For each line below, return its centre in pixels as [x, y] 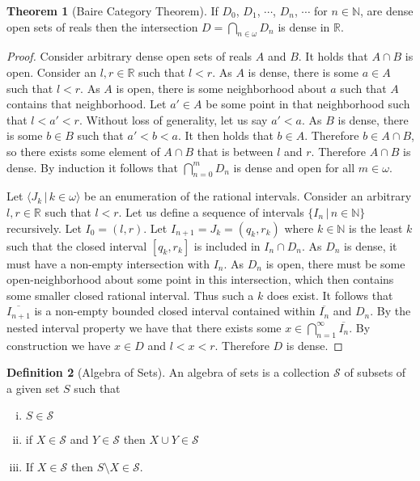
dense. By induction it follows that [92, 167]
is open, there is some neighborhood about [221, 88]
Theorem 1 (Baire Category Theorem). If [112, 11]
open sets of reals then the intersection [102, 26]
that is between [235, 151]
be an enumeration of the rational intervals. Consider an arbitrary [248, 196]
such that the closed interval [77, 245]
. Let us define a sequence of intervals [211, 211]
